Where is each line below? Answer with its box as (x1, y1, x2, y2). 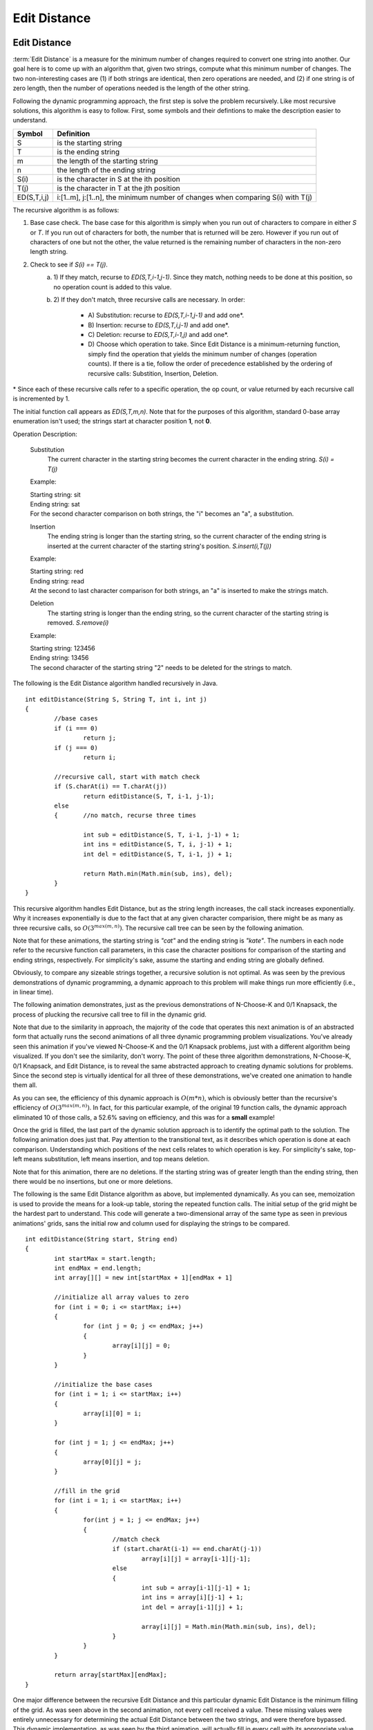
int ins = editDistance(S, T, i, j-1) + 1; (83, 841, 233, 848)
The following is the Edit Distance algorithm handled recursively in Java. (12, 679, 218, 688)
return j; (83, 734, 117, 742)
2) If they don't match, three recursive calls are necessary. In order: (53, 295, 245, 304)
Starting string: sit (30, 490, 81, 498)
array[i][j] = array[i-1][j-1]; (141, 1554, 251, 1563)
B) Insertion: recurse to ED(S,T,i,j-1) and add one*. (88, 320, 230, 329)
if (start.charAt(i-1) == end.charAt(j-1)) (112, 1545, 262, 1553)
